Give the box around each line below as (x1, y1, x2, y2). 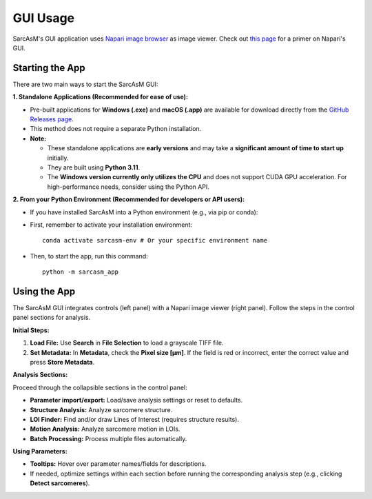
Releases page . (30, 115, 74, 123)
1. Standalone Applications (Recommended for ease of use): (12, 93, 189, 101)
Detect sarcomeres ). (30, 479, 90, 487)
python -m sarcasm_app (42, 268, 119, 276)
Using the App (12, 285, 76, 297)
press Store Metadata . (30, 358, 95, 366)
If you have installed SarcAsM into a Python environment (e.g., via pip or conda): (30, 207, 258, 216)
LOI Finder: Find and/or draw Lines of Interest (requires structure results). (30, 415, 240, 423)
